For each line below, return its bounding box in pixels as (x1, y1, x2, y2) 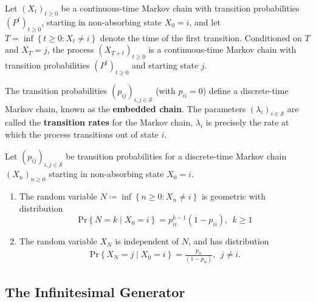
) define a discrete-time (202, 84, 289, 96)
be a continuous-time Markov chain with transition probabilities (61, 2, 300, 14)
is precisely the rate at (205, 116, 289, 129)
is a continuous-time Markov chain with (148, 43, 297, 56)
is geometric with (201, 190, 266, 203)
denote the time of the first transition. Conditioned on (100, 31, 302, 44)
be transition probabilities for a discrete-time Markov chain (66, 149, 287, 162)
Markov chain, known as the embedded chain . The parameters (5, 102, 246, 115)
